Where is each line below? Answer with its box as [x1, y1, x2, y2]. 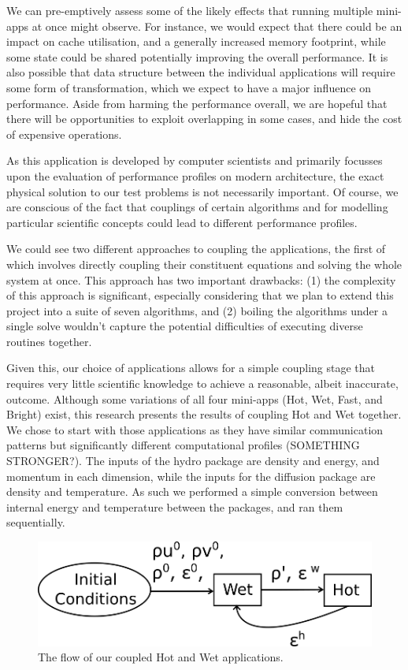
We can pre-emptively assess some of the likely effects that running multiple [6, 2, 373, 18]
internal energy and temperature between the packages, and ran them [6, 498, 343, 515]
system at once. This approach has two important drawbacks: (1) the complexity [6, 271, 396, 288]
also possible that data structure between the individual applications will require [6, 64, 395, 80]
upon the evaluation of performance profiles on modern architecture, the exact [6, 167, 384, 184]
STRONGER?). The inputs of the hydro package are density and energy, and [6, 452, 380, 469]
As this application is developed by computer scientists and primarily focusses [6, 152, 383, 169]
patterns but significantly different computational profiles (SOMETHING [6, 437, 360, 453]
